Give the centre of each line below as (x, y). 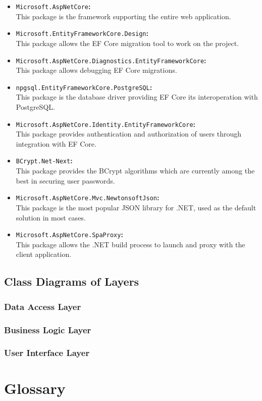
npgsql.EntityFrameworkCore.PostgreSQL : (84, 87)
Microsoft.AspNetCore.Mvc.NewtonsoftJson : (88, 197)
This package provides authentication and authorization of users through (128, 134)
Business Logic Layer (48, 329)
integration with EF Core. (56, 143)
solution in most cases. (51, 217)
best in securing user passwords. (65, 180)
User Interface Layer (47, 353)
